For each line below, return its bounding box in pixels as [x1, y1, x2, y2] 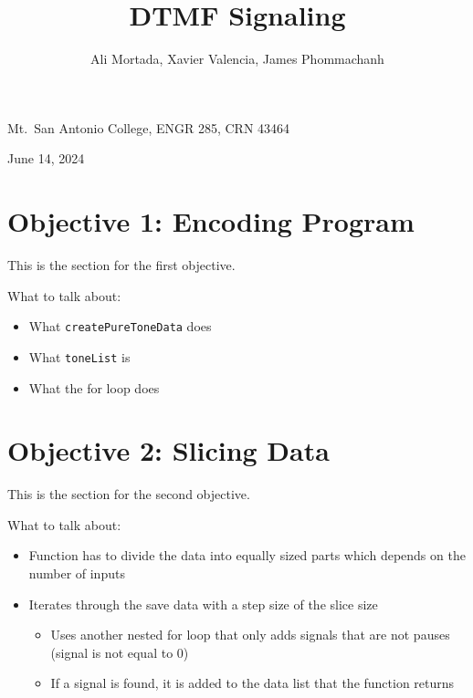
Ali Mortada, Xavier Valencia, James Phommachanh [90, 49, 384, 68]
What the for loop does [28, 378, 160, 397]
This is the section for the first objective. [7, 255, 236, 275]
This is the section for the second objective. [7, 484, 250, 504]
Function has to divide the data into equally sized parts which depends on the [28, 546, 466, 565]
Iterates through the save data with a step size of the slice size [28, 594, 378, 613]
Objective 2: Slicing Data [7, 432, 330, 469]
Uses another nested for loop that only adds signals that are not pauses [50, 625, 450, 644]
